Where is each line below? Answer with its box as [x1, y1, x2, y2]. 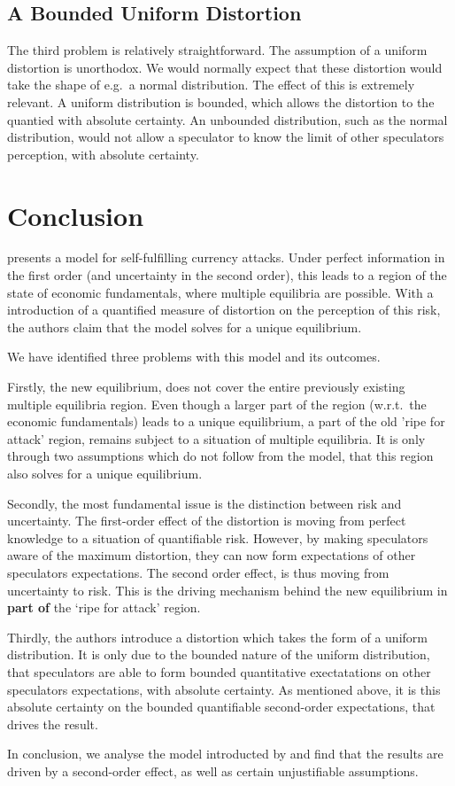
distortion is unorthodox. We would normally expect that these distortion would [7, 58, 443, 76]
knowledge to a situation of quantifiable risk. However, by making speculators [7, 528, 428, 547]
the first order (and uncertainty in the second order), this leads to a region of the [7, 266, 447, 284]
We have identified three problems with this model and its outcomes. [7, 347, 381, 366]
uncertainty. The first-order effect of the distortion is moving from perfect [7, 511, 406, 530]
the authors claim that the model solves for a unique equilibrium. [7, 317, 362, 336]
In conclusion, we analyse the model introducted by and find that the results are [7, 744, 443, 763]
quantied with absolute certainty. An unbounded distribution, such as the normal [7, 110, 448, 128]
